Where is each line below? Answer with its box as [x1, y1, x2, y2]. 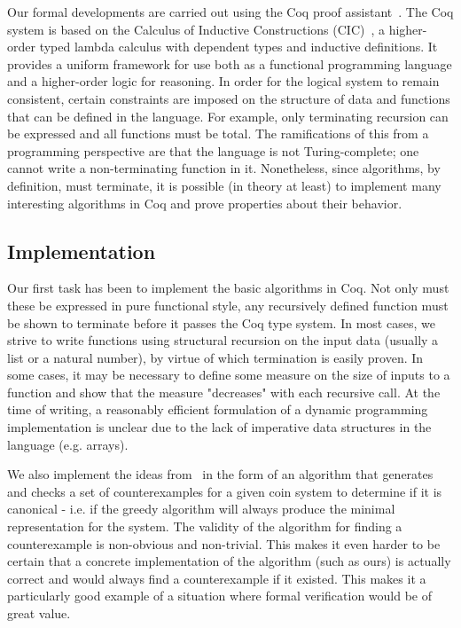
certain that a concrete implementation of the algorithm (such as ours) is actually [7, 552, 451, 570]
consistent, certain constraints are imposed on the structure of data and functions [7, 89, 450, 107]
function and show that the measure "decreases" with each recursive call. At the [7, 382, 441, 401]
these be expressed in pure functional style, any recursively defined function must [7, 295, 449, 314]
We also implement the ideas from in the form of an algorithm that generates [7, 465, 434, 483]
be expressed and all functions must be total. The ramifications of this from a [7, 124, 429, 143]
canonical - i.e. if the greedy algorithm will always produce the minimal [7, 499, 395, 518]
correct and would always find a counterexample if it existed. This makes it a [7, 569, 426, 587]
